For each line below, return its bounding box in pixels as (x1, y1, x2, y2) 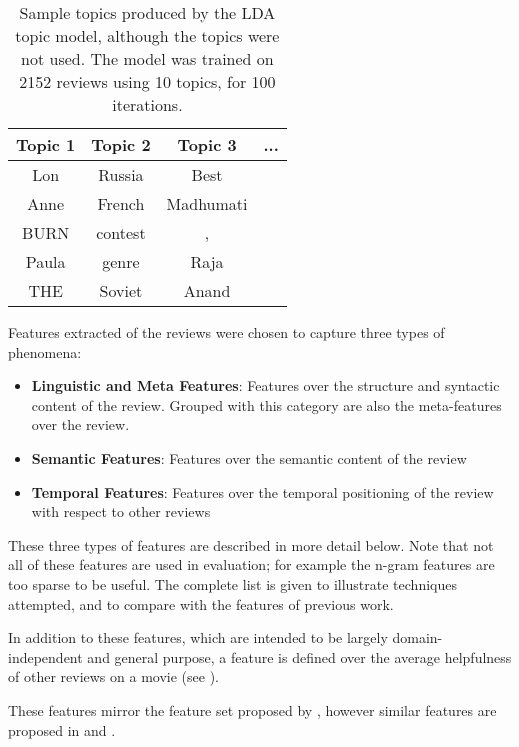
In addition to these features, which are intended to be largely (8, 627, 388, 648)
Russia (98, 163, 144, 186)
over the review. (31, 414, 130, 435)
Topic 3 (177, 133, 237, 156)
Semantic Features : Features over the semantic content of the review (31, 447, 467, 468)
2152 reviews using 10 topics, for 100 (19, 70, 276, 93)
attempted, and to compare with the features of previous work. (8, 593, 394, 614)
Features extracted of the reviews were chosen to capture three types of (8, 322, 445, 342)
